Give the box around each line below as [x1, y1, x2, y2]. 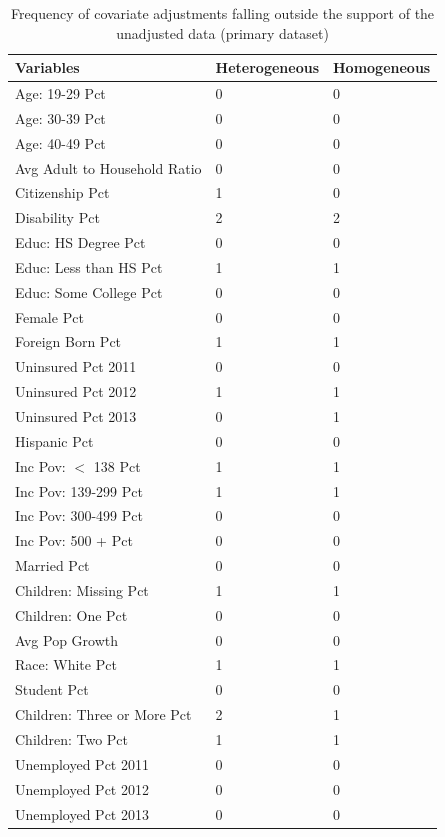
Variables [15, 57, 80, 78]
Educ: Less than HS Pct [15, 256, 163, 277]
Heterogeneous [215, 57, 319, 78]
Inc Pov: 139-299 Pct [15, 480, 143, 501]
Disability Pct [15, 207, 100, 228]
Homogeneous [332, 57, 431, 78]
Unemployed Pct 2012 [15, 778, 149, 799]
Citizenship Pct [15, 182, 110, 203]
